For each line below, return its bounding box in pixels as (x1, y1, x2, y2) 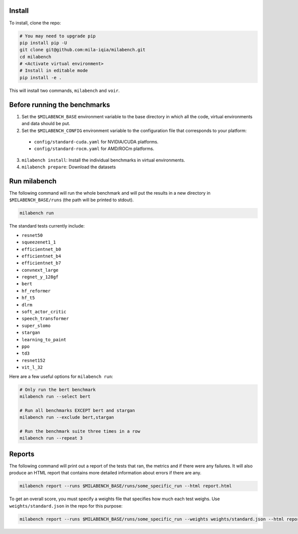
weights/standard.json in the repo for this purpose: (9, 503, 123, 509)
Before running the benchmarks (9, 100, 110, 109)
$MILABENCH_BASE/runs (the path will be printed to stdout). (9, 197, 134, 203)
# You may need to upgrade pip (19, 33, 96, 39)
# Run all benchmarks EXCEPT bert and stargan (19, 407, 135, 413)
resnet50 (21, 232, 43, 238)
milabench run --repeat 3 (19, 435, 83, 441)
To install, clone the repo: (9, 20, 61, 26)
